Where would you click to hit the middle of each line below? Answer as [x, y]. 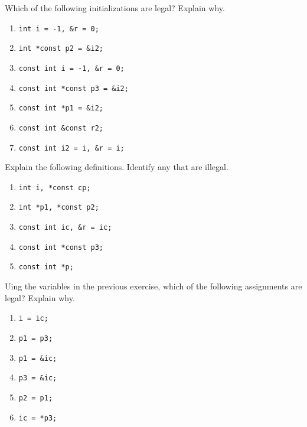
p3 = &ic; [38, 378]
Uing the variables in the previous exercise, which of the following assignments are [153, 286]
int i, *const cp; [55, 188]
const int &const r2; [61, 128]
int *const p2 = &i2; [61, 49]
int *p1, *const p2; [59, 208]
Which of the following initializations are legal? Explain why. [115, 8]
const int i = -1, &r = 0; [71, 68]
